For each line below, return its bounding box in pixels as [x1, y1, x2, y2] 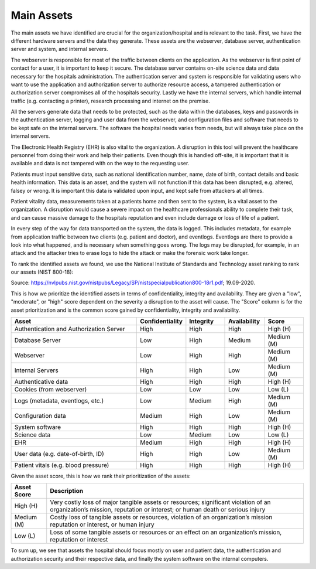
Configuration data [14, 412, 67, 420]
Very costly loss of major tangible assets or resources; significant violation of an [50, 498, 271, 506]
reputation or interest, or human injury [50, 520, 154, 529]
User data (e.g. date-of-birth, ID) [14, 450, 105, 458]
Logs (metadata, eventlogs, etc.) [14, 397, 104, 405]
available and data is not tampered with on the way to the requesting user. [11, 160, 190, 167]
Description [50, 487, 84, 495]
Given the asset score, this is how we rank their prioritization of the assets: [11, 472, 191, 480]
